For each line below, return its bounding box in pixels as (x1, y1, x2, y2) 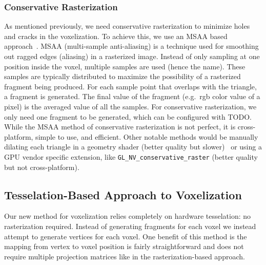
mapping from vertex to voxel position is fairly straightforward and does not (4, 241, 244, 252)
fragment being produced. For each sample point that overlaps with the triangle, (4, 81, 257, 91)
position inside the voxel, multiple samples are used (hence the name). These (4, 61, 245, 71)
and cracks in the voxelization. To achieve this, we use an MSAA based (4, 30, 228, 41)
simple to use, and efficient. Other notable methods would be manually (35, 131, 258, 142)
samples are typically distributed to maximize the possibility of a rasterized (4, 71, 241, 82)
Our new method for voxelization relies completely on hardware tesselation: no (4, 211, 251, 221)
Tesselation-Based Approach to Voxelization (4, 186, 242, 202)
